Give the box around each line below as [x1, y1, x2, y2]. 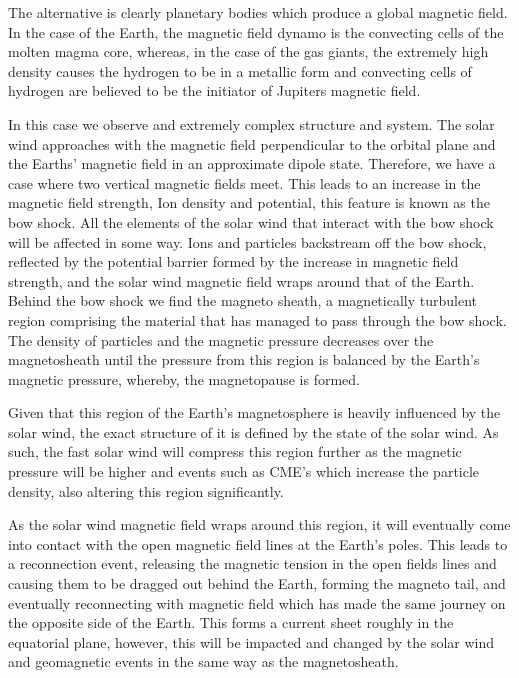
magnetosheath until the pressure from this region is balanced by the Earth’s [8, 349, 480, 370]
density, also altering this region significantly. [8, 480, 284, 501]
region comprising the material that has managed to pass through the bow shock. [8, 309, 507, 330]
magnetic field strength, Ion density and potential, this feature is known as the [8, 192, 490, 213]
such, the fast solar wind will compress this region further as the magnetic [8, 441, 462, 462]
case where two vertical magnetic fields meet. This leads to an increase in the [8, 172, 481, 193]
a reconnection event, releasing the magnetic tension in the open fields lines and [8, 553, 497, 574]
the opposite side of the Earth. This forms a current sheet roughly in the [8, 612, 454, 633]
